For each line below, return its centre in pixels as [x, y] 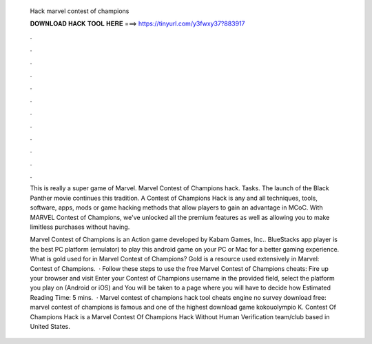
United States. [50, 326]
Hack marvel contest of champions [80, 11]
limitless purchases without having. [80, 227]
